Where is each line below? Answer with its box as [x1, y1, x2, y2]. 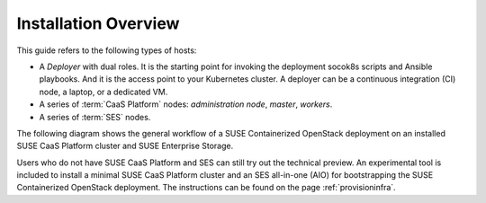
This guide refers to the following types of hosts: [16, 45, 197, 56]
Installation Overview [16, 13, 180, 33]
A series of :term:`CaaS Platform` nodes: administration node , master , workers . [39, 99, 333, 110]
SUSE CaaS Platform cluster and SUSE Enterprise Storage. [16, 140, 234, 152]
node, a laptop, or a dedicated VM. [39, 86, 168, 97]
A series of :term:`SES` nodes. [39, 111, 151, 122]
